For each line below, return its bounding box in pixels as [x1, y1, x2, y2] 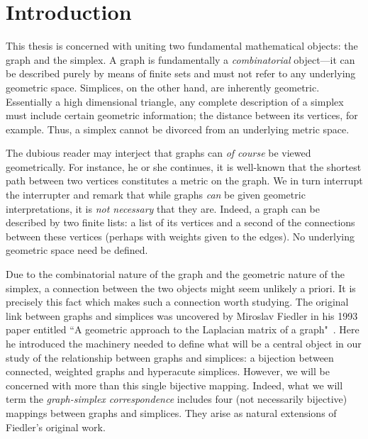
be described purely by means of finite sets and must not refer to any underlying [6, 66, 356, 81]
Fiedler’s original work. [6, 419, 106, 434]
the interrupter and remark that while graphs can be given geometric [6, 187, 306, 202]
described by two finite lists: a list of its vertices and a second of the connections [6, 215, 355, 230]
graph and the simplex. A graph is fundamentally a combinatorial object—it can [6, 52, 355, 67]
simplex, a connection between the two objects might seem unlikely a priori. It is [6, 280, 356, 295]
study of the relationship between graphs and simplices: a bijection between [6, 350, 334, 365]
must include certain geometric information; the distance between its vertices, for [6, 108, 358, 123]
